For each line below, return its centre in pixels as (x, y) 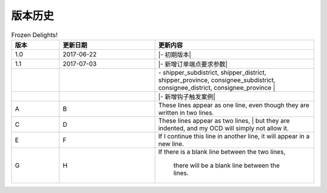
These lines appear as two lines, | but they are (224, 120)
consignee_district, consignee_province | (217, 87)
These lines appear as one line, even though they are (234, 105)
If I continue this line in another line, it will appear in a (234, 136)
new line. (171, 144)
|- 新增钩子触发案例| (187, 96)
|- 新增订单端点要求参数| (193, 64)
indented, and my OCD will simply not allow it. (223, 128)
